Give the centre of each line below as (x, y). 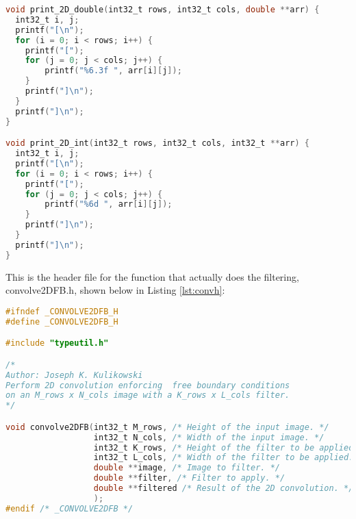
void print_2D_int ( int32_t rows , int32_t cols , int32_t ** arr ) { (157, 143)
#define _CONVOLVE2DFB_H (62, 321)
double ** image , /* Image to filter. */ (187, 468)
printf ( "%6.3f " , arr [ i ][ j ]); (113, 71)
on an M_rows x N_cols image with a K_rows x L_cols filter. (148, 395)
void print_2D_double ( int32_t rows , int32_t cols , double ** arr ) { (163, 10)
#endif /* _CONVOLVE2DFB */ (69, 508)
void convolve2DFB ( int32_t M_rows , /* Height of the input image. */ (167, 427)
